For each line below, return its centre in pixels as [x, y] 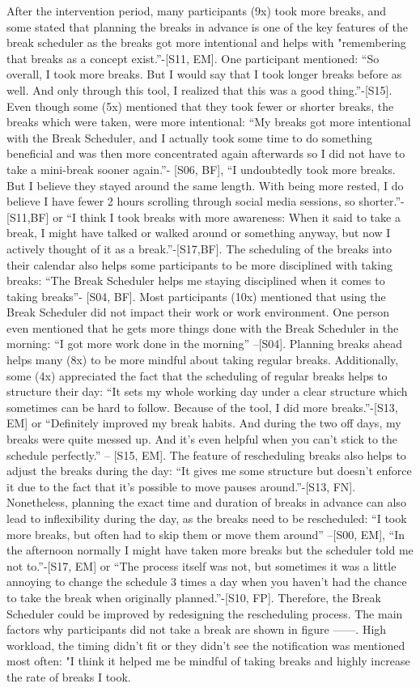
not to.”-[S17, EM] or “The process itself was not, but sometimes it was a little [202, 565]
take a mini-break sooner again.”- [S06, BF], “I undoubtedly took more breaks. [201, 169]
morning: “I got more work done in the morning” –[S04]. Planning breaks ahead [204, 344]
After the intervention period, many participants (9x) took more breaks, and [197, 11]
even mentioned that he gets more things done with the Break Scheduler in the [203, 327]
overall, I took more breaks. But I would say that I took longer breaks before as [204, 74]
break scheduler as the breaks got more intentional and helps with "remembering [206, 42]
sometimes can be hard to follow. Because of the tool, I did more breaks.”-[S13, [202, 407]
